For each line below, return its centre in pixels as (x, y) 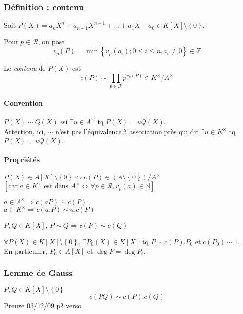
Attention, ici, (25, 131)
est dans (56, 186)
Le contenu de (25, 68)
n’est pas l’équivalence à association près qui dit (127, 131)
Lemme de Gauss (38, 272)
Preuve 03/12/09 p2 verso (43, 305)
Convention (23, 103)
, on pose (51, 41)
